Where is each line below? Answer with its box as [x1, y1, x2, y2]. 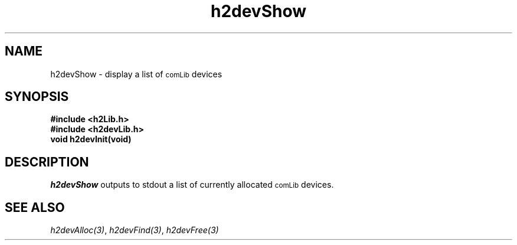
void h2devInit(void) [50, 134, 132, 145]
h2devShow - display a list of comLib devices [50, 68, 222, 79]
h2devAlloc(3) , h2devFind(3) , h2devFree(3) [50, 225, 219, 236]
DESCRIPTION [5, 154, 89, 169]
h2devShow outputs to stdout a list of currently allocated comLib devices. [50, 179, 334, 190]
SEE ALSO [5, 200, 65, 215]
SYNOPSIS [5, 89, 69, 104]
